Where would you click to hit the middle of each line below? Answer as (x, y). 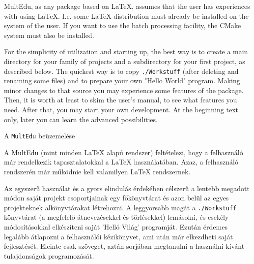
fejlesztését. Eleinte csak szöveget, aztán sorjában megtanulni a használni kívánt (124, 246)
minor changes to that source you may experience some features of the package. (124, 90)
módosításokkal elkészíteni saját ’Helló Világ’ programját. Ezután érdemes (116, 227)
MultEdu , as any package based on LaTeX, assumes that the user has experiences (127, 6)
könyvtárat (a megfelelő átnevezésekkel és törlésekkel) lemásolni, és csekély (116, 217)
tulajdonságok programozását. (49, 255)
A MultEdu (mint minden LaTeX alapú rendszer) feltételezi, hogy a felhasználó (124, 152)
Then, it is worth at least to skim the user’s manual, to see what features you (121, 100)
